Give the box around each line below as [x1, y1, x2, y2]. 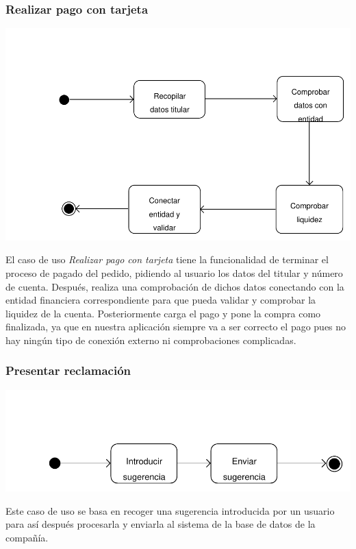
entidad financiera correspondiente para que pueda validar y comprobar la [5, 293, 316, 307]
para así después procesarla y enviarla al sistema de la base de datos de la [5, 517, 316, 531]
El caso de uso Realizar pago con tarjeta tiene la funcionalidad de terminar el [5, 252, 329, 267]
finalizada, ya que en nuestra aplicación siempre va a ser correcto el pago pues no [5, 319, 346, 334]
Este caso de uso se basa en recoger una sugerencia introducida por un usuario [5, 503, 335, 517]
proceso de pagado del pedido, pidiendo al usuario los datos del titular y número [5, 266, 343, 280]
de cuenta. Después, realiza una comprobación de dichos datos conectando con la [5, 279, 344, 293]
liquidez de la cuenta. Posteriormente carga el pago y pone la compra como [5, 306, 321, 320]
